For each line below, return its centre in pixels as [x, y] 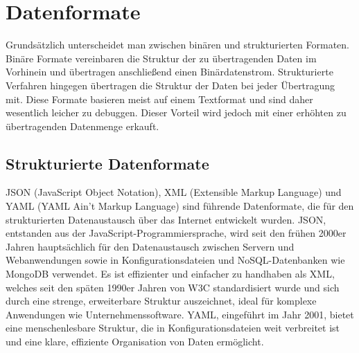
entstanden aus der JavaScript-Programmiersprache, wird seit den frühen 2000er [176, 233]
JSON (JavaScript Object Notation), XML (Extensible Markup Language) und [174, 192]
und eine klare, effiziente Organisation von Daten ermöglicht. [135, 342]
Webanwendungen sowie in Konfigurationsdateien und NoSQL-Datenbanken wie [175, 260]
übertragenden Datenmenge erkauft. [82, 126]
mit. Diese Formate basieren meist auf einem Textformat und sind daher [159, 99]
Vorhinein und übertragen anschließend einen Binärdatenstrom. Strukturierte [169, 72]
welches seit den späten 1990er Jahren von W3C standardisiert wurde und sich [173, 287]
